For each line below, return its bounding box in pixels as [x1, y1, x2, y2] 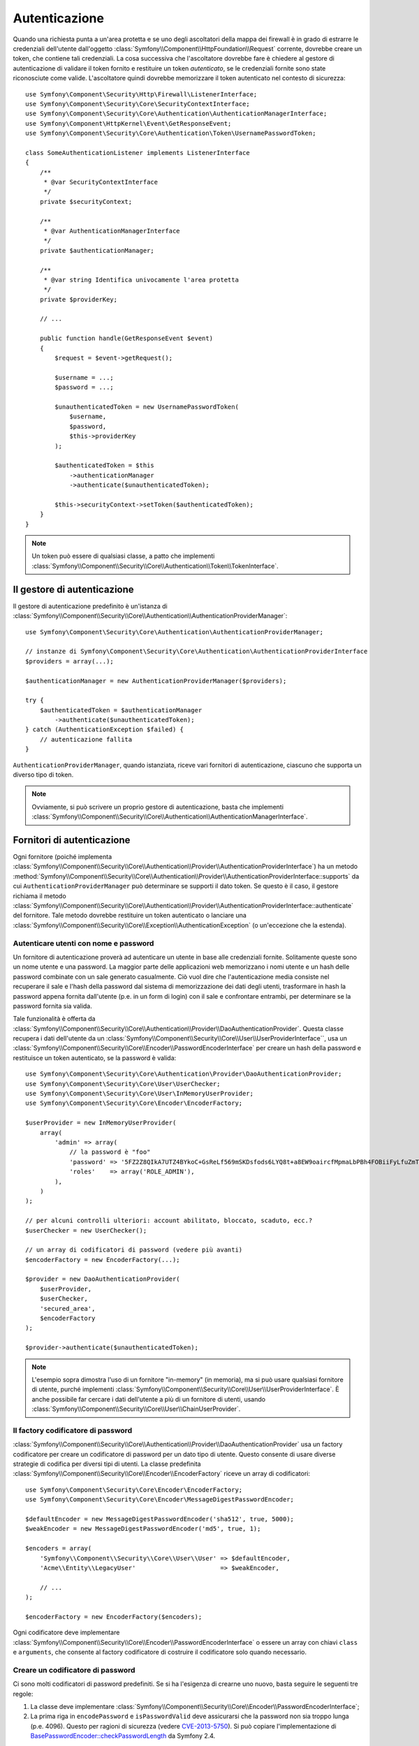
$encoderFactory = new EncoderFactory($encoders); [25, 1613, 203, 1620]
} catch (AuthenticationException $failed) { [25, 726, 184, 733]
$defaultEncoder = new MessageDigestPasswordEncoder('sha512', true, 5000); [25, 1516, 295, 1523]
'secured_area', [39, 1305, 96, 1312]
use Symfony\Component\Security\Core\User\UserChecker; [25, 1080, 221, 1087]
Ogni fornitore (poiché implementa [13, 853, 112, 861]
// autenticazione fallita [39, 735, 133, 743]
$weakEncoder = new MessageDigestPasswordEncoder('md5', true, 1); [25, 1525, 261, 1533]
